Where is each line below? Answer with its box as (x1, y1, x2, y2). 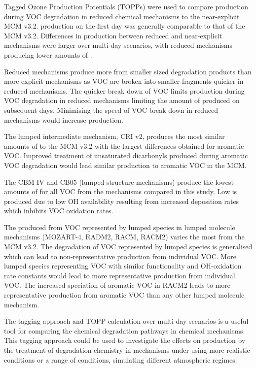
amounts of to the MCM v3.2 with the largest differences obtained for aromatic (4, 140, 244, 151)
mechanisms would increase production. (4, 114, 123, 125)
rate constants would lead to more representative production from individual (4, 270, 235, 280)
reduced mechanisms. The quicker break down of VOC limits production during (4, 85, 245, 96)
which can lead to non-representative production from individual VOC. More (4, 251, 236, 261)
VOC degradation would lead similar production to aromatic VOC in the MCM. (4, 160, 247, 170)
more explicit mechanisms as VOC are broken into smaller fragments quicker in (4, 76, 244, 86)
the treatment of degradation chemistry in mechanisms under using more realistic (4, 345, 250, 355)
